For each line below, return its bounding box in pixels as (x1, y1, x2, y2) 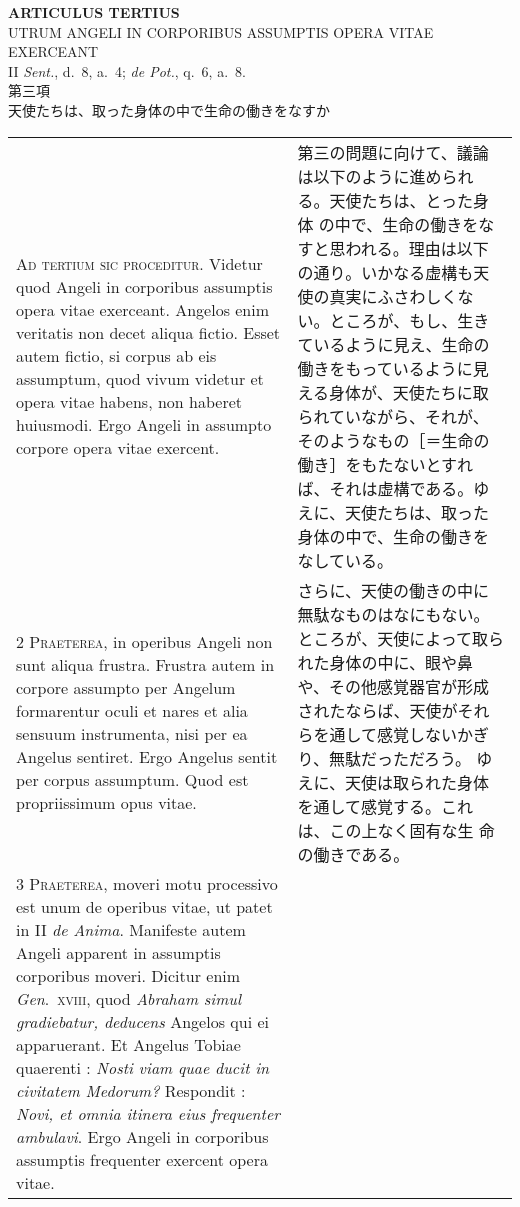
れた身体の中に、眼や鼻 (297, 650, 474, 674)
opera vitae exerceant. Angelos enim (16, 298, 270, 322)
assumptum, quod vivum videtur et (16, 367, 264, 391)
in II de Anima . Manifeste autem (16, 917, 246, 941)
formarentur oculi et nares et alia (16, 698, 248, 722)
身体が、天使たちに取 (329, 380, 489, 404)
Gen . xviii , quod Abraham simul (16, 986, 241, 1010)
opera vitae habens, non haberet (16, 390, 242, 414)
